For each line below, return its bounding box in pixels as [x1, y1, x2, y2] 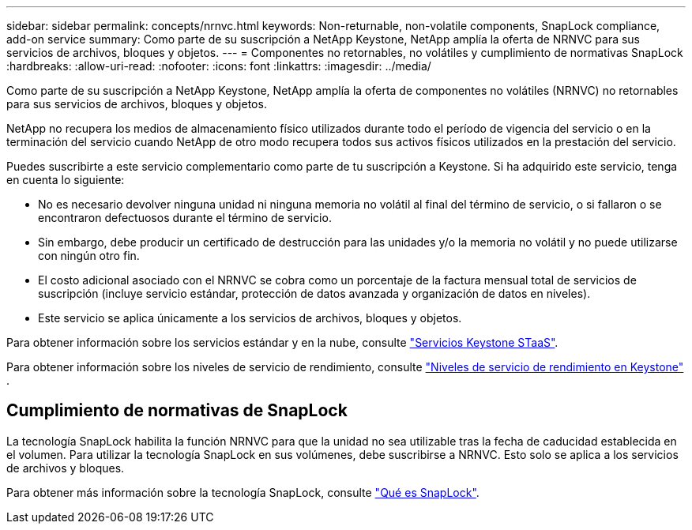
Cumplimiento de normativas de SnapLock [6, 400, 348, 421]
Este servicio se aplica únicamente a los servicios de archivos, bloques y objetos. [38, 311, 462, 325]
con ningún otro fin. [38, 249, 140, 262]
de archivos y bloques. [6, 460, 125, 475]
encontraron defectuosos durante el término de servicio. [38, 211, 332, 224]
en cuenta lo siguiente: [6, 173, 125, 186]
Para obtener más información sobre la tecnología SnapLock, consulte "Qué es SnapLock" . [6, 485, 480, 499]
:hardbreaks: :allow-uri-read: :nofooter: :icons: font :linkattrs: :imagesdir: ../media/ [6, 59, 431, 73]
